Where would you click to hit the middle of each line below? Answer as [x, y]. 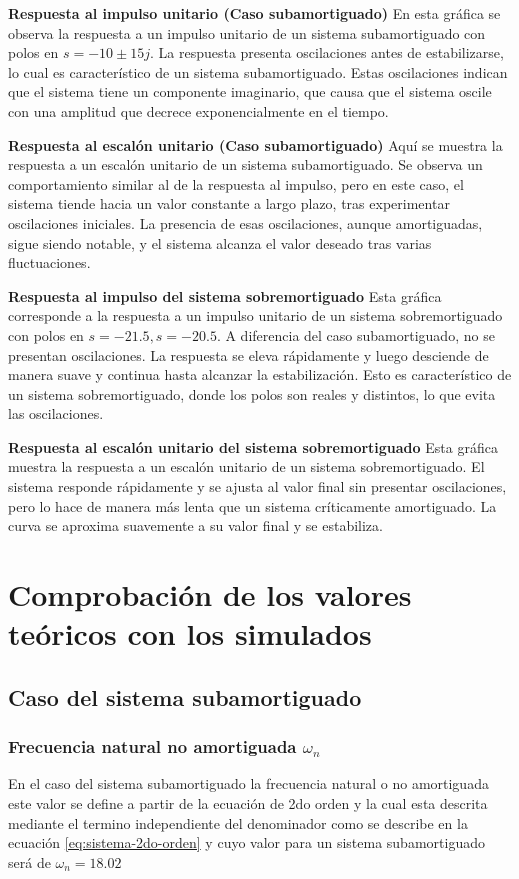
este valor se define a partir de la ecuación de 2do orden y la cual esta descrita [248, 803]
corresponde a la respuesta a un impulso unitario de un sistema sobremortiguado [255, 315]
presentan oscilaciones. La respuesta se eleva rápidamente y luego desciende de [248, 354]
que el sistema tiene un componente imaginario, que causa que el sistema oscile [250, 91]
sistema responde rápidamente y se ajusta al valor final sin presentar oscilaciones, [257, 486]
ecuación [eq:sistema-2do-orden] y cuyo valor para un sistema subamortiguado [246, 842]
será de [29, 861]
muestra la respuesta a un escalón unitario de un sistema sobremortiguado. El [246, 466]
